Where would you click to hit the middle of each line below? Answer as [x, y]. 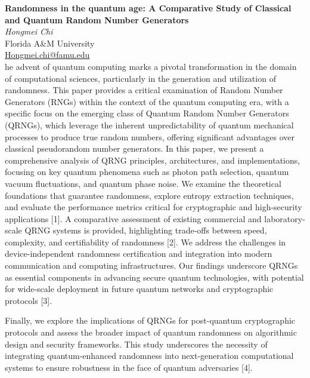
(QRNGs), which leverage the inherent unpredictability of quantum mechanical [149, 125]
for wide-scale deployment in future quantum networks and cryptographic [139, 289]
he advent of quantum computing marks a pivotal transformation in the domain [151, 66]
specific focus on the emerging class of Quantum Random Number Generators [147, 113]
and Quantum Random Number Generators [97, 19]
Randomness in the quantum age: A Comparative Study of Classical [148, 8]
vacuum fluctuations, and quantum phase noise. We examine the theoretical [143, 183]
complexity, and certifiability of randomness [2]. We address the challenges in [145, 242]
